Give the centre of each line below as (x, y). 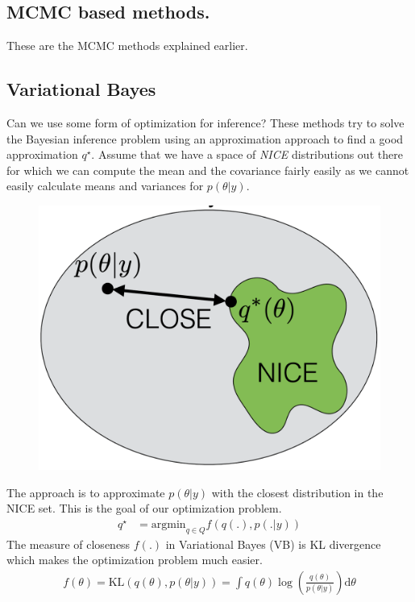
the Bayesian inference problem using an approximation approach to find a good (205, 138)
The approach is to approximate (86, 492)
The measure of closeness (68, 544)
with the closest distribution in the (297, 492)
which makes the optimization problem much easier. (135, 560)
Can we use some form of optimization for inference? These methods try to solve (205, 122)
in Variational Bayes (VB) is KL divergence (273, 544)
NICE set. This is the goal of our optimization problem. (144, 508)
